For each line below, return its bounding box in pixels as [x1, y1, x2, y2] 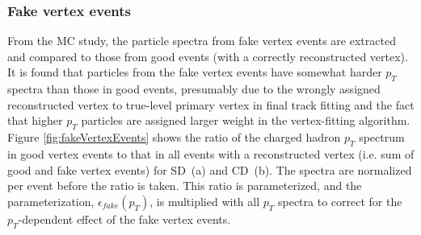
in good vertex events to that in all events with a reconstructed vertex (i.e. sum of [7, 145, 415, 162]
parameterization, [7, 192, 95, 209]
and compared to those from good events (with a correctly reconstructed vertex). [7, 47, 408, 64]
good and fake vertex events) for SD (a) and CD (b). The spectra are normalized [7, 161, 412, 178]
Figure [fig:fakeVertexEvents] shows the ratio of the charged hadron [7, 129, 341, 146]
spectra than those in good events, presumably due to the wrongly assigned [7, 80, 381, 97]
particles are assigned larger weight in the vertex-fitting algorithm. [81, 112, 410, 129]
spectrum [359, 129, 405, 146]
